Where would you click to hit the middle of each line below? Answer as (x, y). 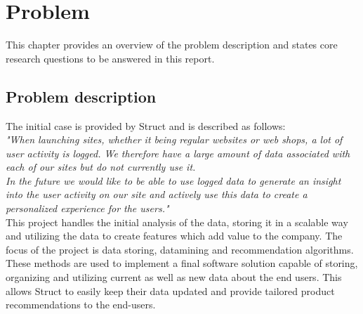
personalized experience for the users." (87, 208)
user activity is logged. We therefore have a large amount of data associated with (178, 153)
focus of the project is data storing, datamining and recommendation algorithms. (180, 249)
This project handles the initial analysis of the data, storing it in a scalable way (177, 222)
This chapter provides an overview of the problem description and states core (172, 45)
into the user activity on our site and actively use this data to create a (157, 194)
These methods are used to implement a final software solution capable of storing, (182, 263)
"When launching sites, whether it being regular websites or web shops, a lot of (174, 139)
